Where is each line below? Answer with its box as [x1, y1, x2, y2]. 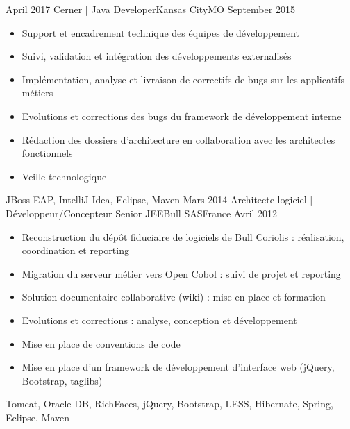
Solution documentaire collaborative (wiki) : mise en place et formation [22, 289, 326, 304]
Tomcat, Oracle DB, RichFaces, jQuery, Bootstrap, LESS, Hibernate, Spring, [6, 396, 333, 411]
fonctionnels [22, 146, 73, 160]
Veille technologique [22, 169, 107, 183]
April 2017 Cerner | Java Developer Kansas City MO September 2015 [6, 2, 295, 16]
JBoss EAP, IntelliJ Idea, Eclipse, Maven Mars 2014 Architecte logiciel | [6, 192, 313, 207]
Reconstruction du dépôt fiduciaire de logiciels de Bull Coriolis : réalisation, [22, 229, 344, 244]
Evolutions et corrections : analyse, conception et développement [22, 312, 297, 327]
